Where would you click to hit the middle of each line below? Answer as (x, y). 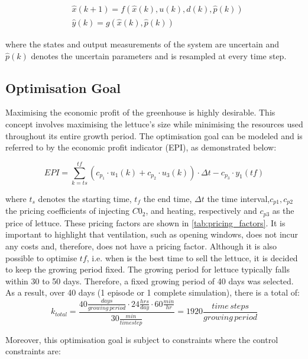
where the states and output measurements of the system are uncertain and (142, 44)
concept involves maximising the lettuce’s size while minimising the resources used (154, 124)
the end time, (168, 198)
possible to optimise (41, 257)
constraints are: (33, 351)
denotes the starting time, (85, 198)
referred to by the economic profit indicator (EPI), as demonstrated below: (141, 147)
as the (283, 211)
